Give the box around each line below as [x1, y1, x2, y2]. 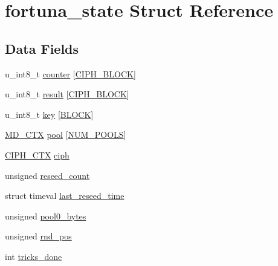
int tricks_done [5, 250, 62, 262]
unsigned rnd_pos [5, 230, 72, 242]
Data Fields [5, 39, 79, 57]
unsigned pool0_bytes [5, 209, 86, 222]
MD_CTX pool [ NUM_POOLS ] [5, 128, 126, 141]
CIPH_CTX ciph [5, 148, 69, 161]
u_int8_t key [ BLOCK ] [5, 108, 94, 120]
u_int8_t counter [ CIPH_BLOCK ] [5, 67, 136, 80]
